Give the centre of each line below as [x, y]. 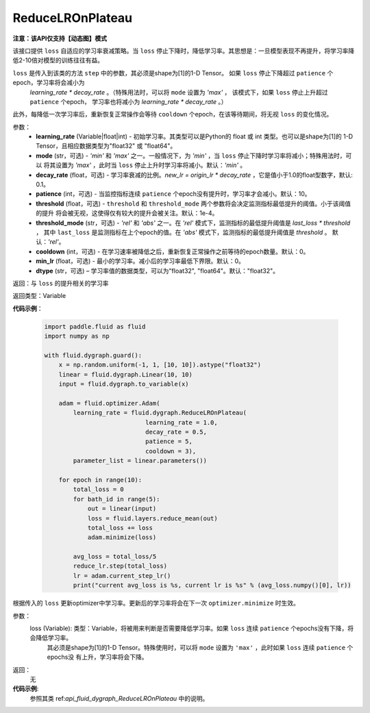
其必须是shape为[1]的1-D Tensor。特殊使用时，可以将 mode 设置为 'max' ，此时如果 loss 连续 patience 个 [200, 647]
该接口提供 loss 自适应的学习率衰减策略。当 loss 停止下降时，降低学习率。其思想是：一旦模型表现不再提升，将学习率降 [184, 51]
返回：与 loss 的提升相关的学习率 [61, 283]
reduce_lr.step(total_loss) [120, 566]
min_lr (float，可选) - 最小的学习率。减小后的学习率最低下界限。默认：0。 [140, 261]
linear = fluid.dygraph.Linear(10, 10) [126, 374]
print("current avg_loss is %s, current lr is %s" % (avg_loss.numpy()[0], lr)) [212, 585]
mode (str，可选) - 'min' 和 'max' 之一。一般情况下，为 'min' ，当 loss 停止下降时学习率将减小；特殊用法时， [191, 155]
